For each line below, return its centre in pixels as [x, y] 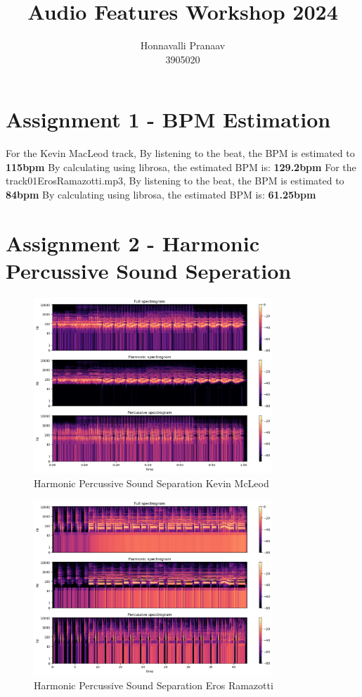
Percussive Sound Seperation [149, 270]
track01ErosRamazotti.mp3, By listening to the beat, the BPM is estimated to [175, 181]
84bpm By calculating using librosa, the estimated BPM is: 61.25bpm [161, 195]
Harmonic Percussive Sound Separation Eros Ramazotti [154, 685]
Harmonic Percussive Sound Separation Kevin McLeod [151, 483]
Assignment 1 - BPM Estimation [168, 119]
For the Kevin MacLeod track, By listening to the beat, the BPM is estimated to [180, 153]
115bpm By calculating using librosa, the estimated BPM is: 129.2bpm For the [181, 167]
